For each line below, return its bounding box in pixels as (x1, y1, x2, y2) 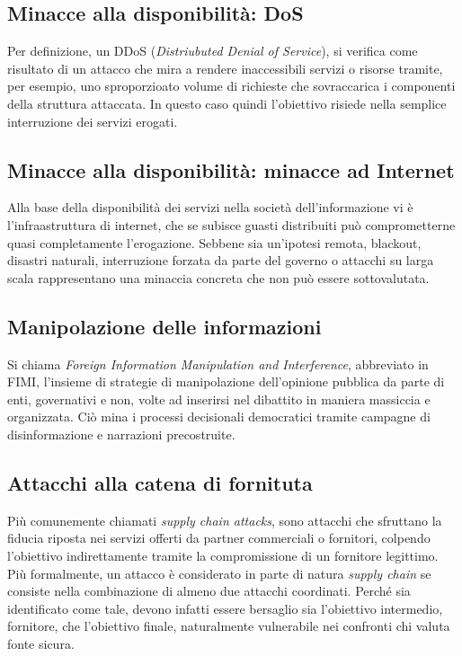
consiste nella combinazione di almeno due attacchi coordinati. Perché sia (7, 581, 411, 600)
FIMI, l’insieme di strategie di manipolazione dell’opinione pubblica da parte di (7, 372, 445, 391)
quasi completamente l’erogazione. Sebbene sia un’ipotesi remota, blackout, (7, 233, 422, 252)
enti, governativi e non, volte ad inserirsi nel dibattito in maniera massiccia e (7, 389, 431, 408)
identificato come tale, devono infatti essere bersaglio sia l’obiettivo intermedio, (7, 598, 443, 617)
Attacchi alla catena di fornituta (7, 468, 313, 496)
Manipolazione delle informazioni (7, 312, 322, 340)
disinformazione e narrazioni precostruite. (7, 424, 235, 443)
